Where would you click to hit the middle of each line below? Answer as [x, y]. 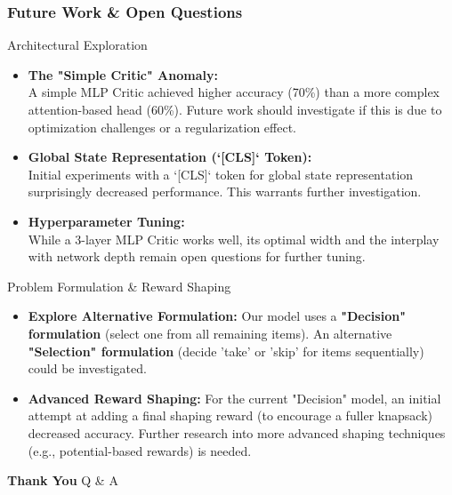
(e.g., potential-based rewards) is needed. [140, 450]
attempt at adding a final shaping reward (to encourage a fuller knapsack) [230, 415]
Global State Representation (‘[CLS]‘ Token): [170, 157]
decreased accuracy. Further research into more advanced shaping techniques [237, 432]
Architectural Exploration [77, 45]
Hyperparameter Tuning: [106, 221]
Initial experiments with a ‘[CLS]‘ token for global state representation [221, 174]
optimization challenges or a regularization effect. [162, 127]
